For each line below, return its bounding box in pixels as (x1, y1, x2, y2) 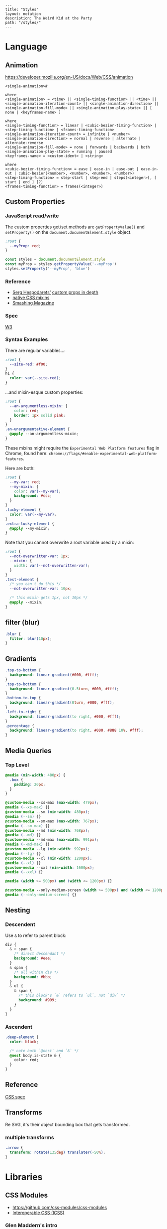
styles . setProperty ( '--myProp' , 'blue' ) (5, 266, 90, 272)
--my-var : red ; (9, 479, 41, 484)
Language (5, 41, 48, 52)
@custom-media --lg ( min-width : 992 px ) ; (5, 847, 90, 852)
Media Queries (5, 746, 52, 755)
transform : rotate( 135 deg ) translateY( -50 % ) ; (9, 1150, 106, 1155)
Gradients (5, 654, 37, 663)
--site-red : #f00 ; (9, 362, 48, 367)
